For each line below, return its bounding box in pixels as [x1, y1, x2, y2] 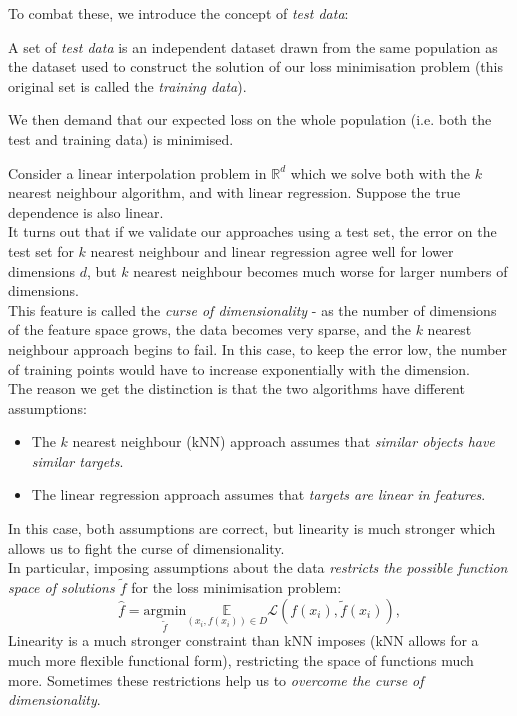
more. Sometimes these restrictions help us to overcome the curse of [8, 669, 424, 690]
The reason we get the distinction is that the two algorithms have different [8, 378, 465, 399]
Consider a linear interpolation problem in [8, 162, 267, 183]
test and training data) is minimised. [8, 128, 234, 149]
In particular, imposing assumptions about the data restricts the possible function [8, 557, 508, 578]
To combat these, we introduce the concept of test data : [8, 3, 349, 23]
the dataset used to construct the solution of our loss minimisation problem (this [8, 56, 504, 77]
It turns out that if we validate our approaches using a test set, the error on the [8, 221, 497, 242]
